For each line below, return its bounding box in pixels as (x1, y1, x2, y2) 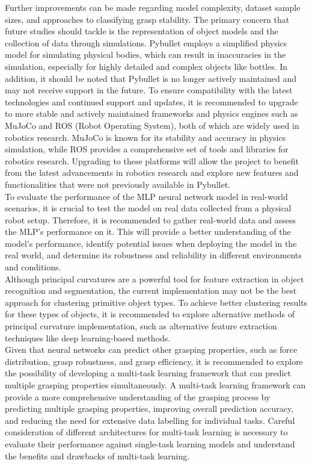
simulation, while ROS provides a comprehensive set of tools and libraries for (5, 143, 289, 155)
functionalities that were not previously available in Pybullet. (5, 178, 230, 190)
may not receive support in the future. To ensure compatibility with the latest (5, 84, 293, 96)
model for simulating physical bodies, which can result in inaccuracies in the (5, 48, 286, 61)
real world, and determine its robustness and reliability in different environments (5, 249, 302, 261)
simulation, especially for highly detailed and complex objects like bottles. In (5, 60, 288, 72)
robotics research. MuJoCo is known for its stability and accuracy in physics (5, 131, 286, 143)
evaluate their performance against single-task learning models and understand (5, 437, 295, 450)
